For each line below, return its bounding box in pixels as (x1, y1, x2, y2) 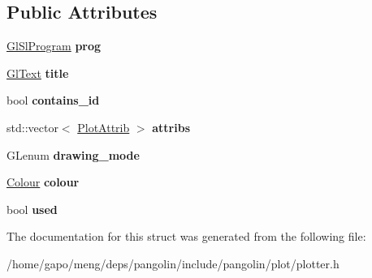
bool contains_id (6, 92, 100, 109)
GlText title (6, 64, 69, 81)
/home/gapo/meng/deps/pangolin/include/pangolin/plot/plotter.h (6, 254, 340, 272)
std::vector (6, 118, 58, 135)
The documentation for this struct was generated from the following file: (6, 228, 366, 245)
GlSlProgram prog (6, 37, 102, 54)
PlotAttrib (77, 118, 130, 135)
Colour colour (6, 173, 80, 190)
